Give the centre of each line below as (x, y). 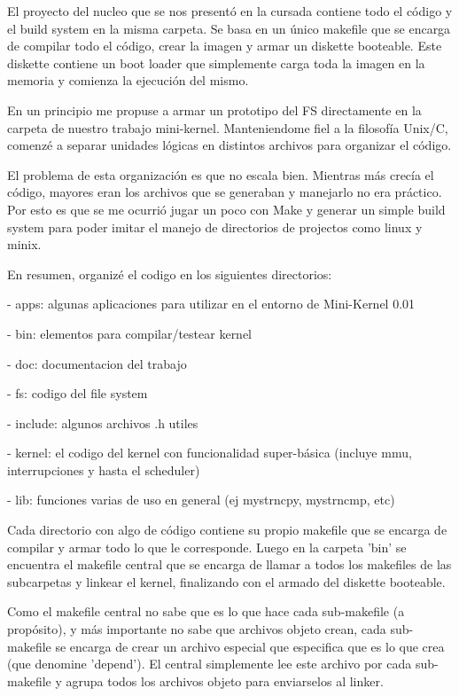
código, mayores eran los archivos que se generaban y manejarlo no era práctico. (225, 192)
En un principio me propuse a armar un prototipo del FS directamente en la (214, 109)
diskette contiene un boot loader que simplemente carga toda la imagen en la (216, 63)
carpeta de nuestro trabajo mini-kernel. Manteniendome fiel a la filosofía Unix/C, (228, 127)
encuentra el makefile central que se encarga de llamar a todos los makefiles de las (229, 564)
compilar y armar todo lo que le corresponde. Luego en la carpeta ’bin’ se (207, 547)
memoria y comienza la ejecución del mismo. (128, 80)
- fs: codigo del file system (78, 393)
